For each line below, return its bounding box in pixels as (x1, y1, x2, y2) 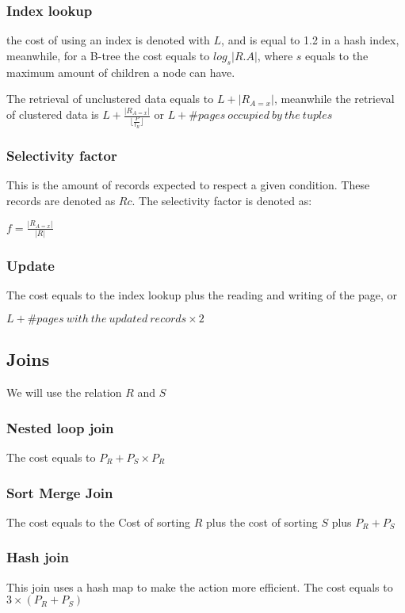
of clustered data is (6, 106, 99, 123)
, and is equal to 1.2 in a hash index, (221, 32, 399, 48)
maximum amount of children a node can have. (6, 63, 235, 80)
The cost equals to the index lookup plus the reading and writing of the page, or (6, 287, 398, 303)
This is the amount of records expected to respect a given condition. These (6, 177, 370, 193)
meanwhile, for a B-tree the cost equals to (6, 47, 210, 63)
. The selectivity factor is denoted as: (132, 192, 312, 208)
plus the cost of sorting (206, 513, 318, 530)
